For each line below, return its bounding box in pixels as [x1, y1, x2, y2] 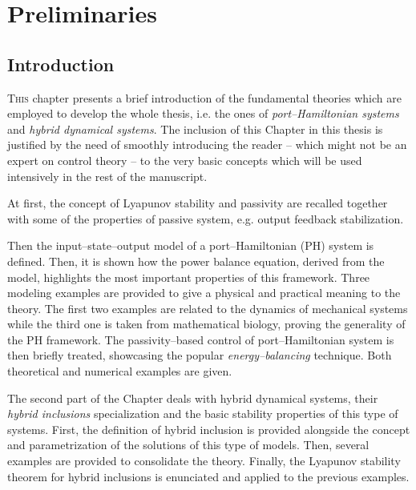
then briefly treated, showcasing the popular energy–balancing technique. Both [7, 347, 392, 363]
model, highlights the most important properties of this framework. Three [7, 268, 370, 285]
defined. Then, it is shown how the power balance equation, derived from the [7, 252, 385, 269]
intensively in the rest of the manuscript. [7, 167, 208, 184]
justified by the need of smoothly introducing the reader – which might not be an [7, 136, 407, 153]
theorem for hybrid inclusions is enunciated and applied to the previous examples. [7, 468, 410, 484]
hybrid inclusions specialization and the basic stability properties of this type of [7, 405, 398, 422]
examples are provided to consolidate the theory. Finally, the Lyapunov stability [7, 452, 401, 469]
